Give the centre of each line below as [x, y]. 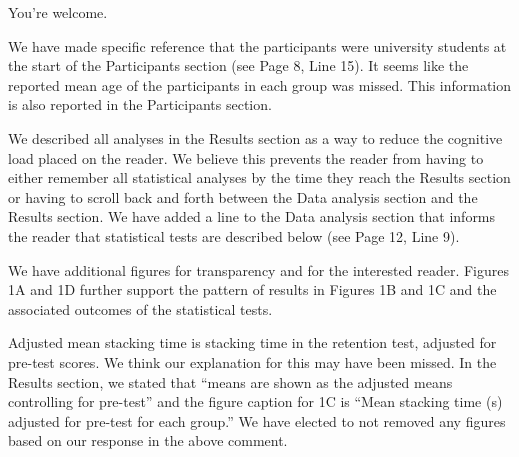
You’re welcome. [58, 12]
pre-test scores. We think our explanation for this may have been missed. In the [252, 361]
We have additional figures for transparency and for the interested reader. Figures [259, 269]
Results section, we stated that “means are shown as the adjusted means [230, 381]
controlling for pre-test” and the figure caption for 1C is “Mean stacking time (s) [255, 401]
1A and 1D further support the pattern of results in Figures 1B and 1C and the [252, 289]
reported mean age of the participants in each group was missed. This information [260, 84]
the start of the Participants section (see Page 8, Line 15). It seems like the [238, 65]
